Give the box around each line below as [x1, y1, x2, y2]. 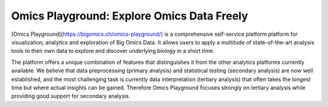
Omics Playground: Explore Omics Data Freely [11, 9, 248, 22]
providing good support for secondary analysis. [11, 92, 131, 100]
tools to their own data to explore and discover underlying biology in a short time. [11, 47, 215, 55]
